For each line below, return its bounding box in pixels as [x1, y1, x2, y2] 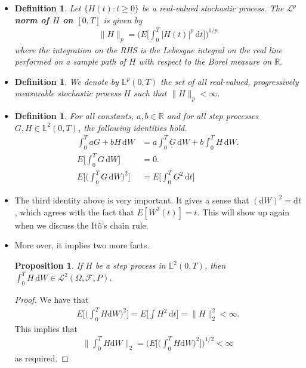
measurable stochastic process [14, 87, 121, 99]
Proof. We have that [14, 293, 89, 305]
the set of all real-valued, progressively [160, 75, 299, 87]
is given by [103, 13, 143, 26]
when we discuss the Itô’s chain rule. [14, 218, 149, 231]
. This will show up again [197, 205, 290, 218]
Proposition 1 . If [14, 259, 83, 272]
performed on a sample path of [14, 55, 126, 68]
